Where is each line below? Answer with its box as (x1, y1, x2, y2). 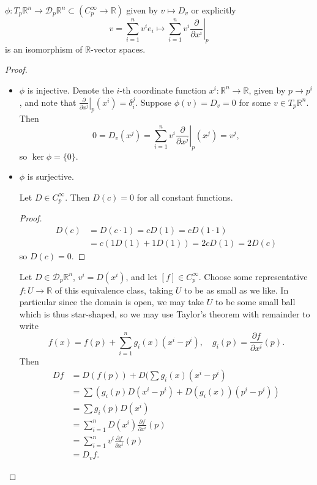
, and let (125, 270, 157, 283)
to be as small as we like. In (184, 283, 289, 296)
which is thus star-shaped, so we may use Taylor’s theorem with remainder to (19, 307, 310, 320)
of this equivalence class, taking (54, 283, 173, 296)
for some (239, 95, 271, 108)
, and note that (19, 95, 76, 108)
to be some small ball (215, 295, 296, 308)
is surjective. (27, 170, 74, 183)
